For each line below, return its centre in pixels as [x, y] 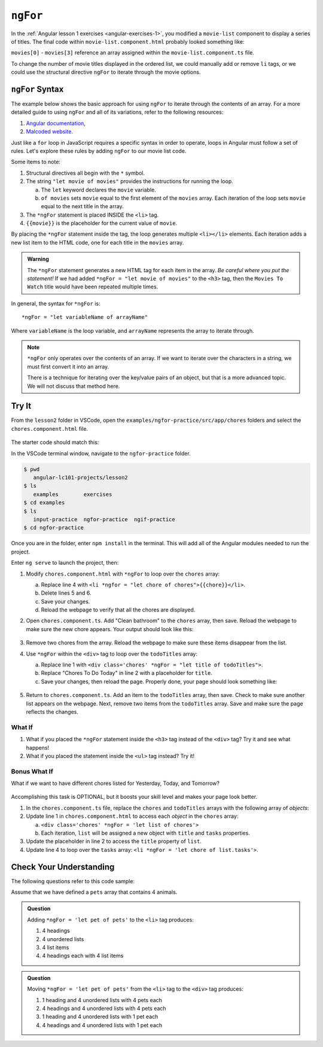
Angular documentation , [56, 123]
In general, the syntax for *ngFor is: [56, 303]
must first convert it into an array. [68, 366]
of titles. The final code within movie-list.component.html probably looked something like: [128, 41]
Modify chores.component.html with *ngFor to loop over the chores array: [123, 574]
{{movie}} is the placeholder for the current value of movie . [102, 223]
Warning [38, 259]
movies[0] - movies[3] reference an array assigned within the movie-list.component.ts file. [132, 53]
